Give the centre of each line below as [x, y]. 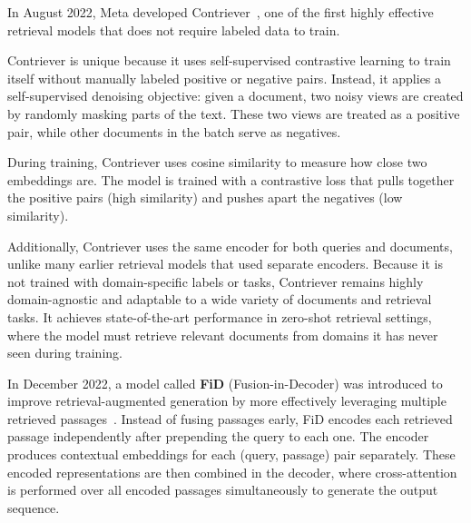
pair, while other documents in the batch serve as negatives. [174, 131]
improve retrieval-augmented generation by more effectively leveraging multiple [227, 401]
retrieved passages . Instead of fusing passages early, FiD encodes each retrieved [230, 418]
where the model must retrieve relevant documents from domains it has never [223, 335]
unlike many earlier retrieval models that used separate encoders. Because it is [225, 264]
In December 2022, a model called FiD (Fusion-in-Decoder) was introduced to [225, 383]
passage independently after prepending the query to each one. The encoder [218, 436]
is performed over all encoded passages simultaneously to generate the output [223, 490]
